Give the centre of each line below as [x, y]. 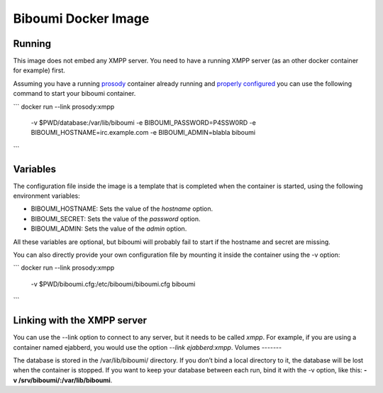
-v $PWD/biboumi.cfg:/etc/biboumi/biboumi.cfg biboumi [113, 284]
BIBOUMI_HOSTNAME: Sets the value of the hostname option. [122, 209]
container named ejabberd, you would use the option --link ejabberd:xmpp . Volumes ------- [148, 347]
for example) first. [39, 70]
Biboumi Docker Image [81, 18]
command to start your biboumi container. [74, 94]
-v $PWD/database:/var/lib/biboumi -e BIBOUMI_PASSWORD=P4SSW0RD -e [144, 123]
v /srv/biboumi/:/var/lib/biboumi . [63, 380]
